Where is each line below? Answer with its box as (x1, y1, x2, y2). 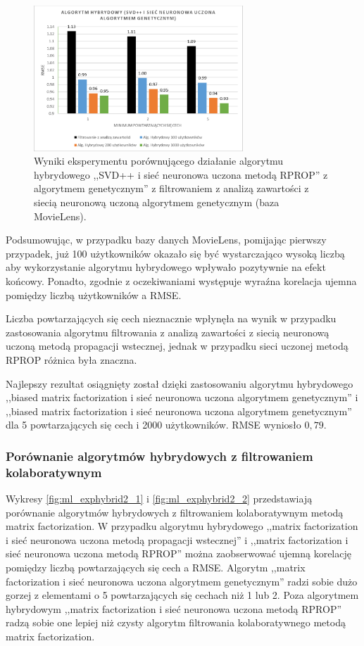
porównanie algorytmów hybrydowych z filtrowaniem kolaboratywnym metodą (6, 505, 344, 519)
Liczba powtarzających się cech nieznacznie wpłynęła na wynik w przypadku (6, 311, 337, 326)
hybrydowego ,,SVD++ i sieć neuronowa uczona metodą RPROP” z (34, 167, 328, 182)
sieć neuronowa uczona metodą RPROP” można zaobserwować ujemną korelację (6, 546, 351, 561)
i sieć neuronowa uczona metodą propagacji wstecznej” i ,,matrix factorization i (6, 532, 349, 547)
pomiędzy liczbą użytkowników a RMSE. (6, 287, 182, 302)
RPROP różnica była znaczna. (6, 352, 137, 367)
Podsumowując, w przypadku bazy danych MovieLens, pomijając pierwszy (6, 232, 327, 247)
